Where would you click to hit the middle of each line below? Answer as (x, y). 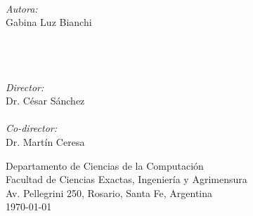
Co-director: (32, 128)
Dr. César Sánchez (45, 101)
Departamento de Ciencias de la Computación (105, 165)
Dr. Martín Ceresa (45, 141)
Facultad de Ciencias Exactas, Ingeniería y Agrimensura (126, 179)
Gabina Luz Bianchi (49, 22)
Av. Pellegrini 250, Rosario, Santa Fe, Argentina (109, 193)
